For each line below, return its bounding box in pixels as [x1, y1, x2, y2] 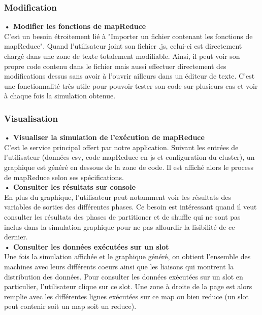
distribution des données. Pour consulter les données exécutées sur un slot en [4, 271, 243, 282]
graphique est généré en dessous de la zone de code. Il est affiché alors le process [4, 161, 254, 172]
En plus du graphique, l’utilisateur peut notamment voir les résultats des [4, 191, 231, 202]
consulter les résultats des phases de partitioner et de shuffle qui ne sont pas [4, 211, 241, 222]
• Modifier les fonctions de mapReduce [4, 21, 146, 31]
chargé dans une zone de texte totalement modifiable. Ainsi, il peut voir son [4, 51, 240, 61]
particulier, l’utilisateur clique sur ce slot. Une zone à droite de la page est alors [4, 281, 252, 292]
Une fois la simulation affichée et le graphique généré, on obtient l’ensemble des [4, 251, 251, 262]
